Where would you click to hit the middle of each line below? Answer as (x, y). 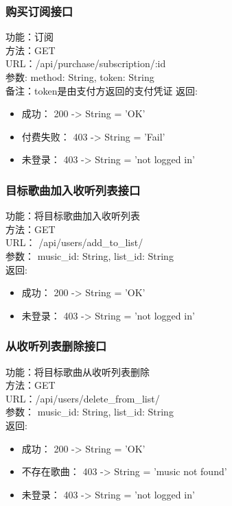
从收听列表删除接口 (56, 346)
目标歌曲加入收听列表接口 (73, 190)
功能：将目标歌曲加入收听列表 (73, 216)
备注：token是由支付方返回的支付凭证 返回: (102, 90)
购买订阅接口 (39, 11)
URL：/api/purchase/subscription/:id (86, 63)
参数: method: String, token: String (80, 77)
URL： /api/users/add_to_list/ (74, 242)
